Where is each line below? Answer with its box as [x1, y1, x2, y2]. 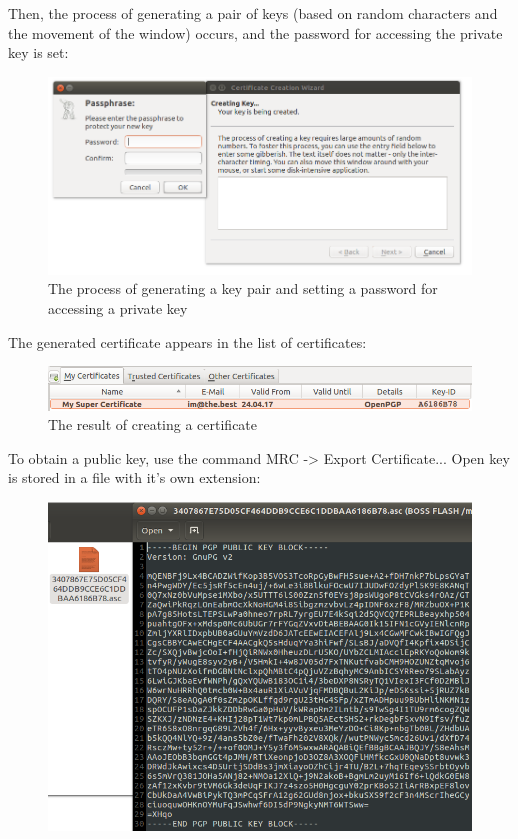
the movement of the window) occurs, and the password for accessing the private [8, 22, 503, 43]
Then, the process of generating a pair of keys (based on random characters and [8, 3, 498, 23]
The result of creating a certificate [48, 414, 258, 435]
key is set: [8, 42, 69, 63]
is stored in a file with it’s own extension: [8, 467, 261, 488]
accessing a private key [48, 298, 188, 319]
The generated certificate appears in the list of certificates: [8, 331, 367, 352]
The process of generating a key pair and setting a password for [48, 278, 438, 299]
